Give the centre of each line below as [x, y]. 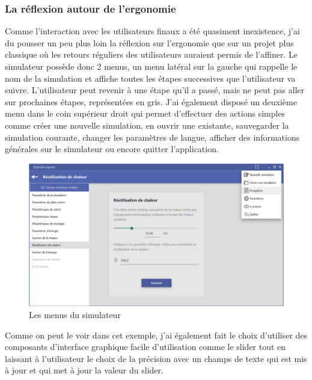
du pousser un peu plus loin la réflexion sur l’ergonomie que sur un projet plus [149, 42]
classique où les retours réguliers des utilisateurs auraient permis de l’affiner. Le [151, 54]
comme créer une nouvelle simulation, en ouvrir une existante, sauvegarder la [147, 125]
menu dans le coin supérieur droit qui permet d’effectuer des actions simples [145, 113]
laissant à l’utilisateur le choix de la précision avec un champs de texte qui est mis [156, 358]
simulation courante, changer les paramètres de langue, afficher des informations [152, 137]
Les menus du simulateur [75, 315]
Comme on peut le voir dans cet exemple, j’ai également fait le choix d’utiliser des [156, 335]
